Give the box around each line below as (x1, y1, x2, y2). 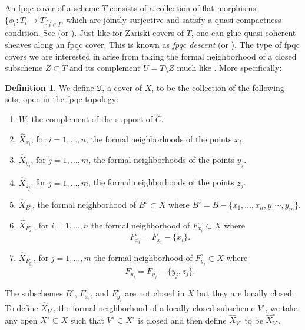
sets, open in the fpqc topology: (5, 93, 119, 105)
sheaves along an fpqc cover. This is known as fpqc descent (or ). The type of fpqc (5, 38, 300, 50)
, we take (265, 302, 298, 314)
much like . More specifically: (177, 61, 282, 74)
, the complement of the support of (26, 112, 153, 125)
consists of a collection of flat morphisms (110, 2, 256, 14)
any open (5, 313, 38, 326)
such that (70, 313, 104, 326)
